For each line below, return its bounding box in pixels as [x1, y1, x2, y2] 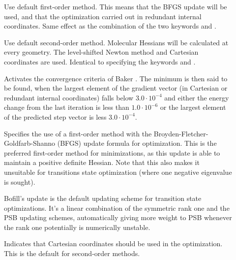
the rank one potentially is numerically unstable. [4, 222, 150, 232]
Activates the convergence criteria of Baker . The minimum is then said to [4, 73, 228, 83]
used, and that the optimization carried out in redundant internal [4, 11, 202, 21]
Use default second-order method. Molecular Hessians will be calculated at [4, 37, 229, 47]
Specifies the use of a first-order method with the [4, 128, 152, 138]
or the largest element [160, 102, 226, 112]
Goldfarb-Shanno [4, 138, 56, 148]
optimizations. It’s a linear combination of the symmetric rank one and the [4, 202, 230, 213]
